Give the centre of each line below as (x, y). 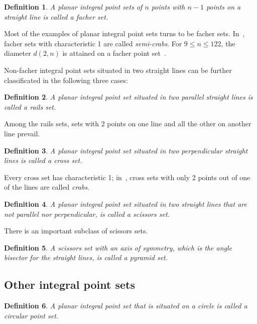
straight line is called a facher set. (56, 16)
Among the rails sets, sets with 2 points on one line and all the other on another (128, 124)
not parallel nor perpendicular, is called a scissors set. (87, 214)
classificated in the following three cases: (66, 80)
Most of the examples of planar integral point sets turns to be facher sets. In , (124, 33)
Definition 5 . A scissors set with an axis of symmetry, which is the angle (118, 247)
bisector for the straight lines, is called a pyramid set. (86, 257)
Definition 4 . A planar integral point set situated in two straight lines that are (125, 204)
